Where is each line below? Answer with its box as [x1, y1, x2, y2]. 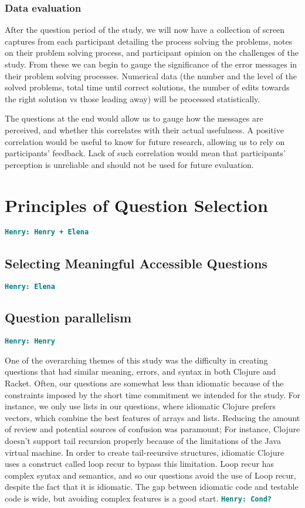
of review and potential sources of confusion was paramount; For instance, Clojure [5, 423, 300, 435]
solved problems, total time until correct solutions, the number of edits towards [5, 81, 290, 93]
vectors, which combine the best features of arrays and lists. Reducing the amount [5, 411, 300, 423]
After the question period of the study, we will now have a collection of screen [5, 23, 285, 36]
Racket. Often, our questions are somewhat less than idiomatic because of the [5, 377, 284, 389]
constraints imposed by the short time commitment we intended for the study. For [5, 388, 300, 401]
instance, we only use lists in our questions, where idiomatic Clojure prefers [5, 400, 276, 412]
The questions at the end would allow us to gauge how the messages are [5, 112, 263, 125]
